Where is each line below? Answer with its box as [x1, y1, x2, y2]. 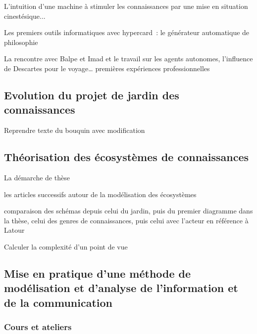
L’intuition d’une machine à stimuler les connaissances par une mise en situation [4, 1, 248, 11]
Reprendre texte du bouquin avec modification [4, 125, 145, 135]
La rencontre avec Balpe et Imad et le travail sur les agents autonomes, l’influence [4, 53, 253, 64]
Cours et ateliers [4, 321, 72, 333]
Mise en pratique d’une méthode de [4, 265, 191, 281]
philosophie [4, 37, 38, 47]
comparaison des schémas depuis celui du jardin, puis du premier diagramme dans [4, 206, 253, 216]
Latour [4, 225, 25, 235]
